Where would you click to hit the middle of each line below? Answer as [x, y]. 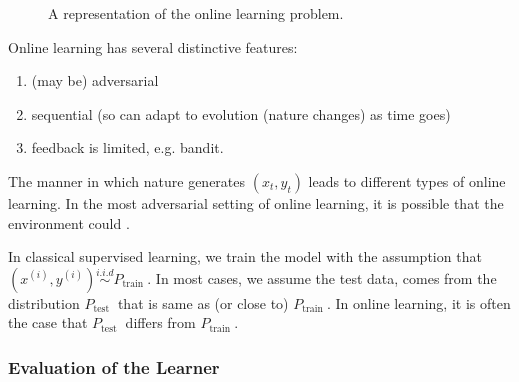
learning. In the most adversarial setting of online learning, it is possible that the [256, 202]
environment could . [69, 222]
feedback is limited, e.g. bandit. [127, 147]
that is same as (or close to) [203, 302]
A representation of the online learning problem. [196, 13]
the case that [48, 322]
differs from [160, 322]
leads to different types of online [407, 180]
